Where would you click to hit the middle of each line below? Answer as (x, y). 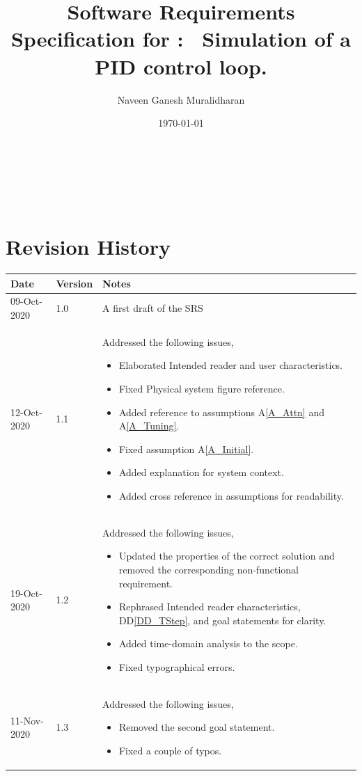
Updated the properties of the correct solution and (227, 556)
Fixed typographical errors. (177, 666)
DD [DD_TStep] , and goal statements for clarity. (222, 620)
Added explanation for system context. (201, 472)
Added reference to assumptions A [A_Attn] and (221, 412)
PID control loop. (181, 66)
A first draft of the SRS (153, 308)
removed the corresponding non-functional (208, 569)
